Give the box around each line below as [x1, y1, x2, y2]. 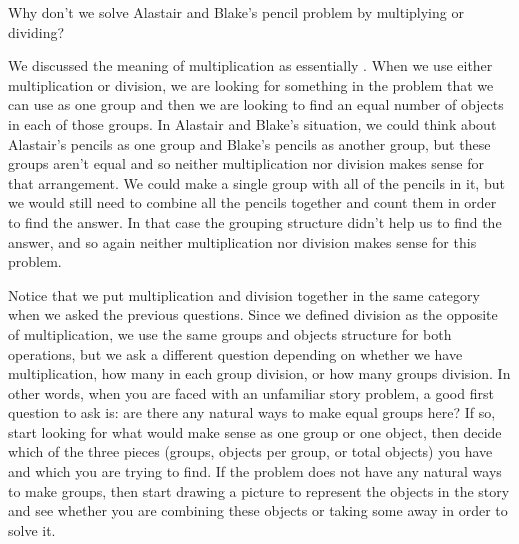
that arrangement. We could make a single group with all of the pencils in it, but [8, 172, 505, 193]
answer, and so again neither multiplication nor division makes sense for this [8, 231, 477, 252]
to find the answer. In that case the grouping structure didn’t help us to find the [8, 211, 502, 232]
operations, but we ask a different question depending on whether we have [8, 343, 463, 364]
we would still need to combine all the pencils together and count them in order [8, 192, 497, 213]
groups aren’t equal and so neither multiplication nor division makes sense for [8, 153, 484, 174]
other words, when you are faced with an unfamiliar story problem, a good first [8, 382, 494, 403]
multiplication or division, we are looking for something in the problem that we [8, 74, 494, 95]
